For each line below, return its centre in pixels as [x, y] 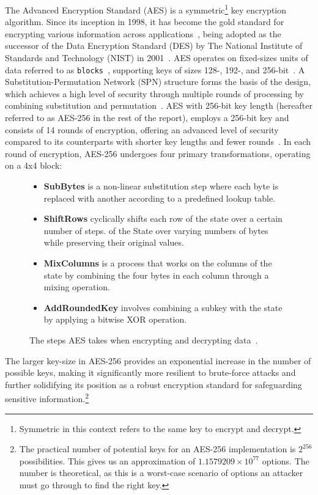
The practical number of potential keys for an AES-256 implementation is [157, 449]
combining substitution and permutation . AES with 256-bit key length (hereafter [159, 105]
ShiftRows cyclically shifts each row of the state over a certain [163, 218]
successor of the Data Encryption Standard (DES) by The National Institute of [154, 46]
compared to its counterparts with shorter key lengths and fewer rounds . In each [158, 141]
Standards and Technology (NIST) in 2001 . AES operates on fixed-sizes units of [157, 58]
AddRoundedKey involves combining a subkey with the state [163, 307]
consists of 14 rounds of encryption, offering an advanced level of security [142, 129]
